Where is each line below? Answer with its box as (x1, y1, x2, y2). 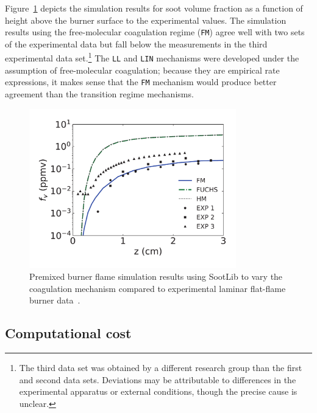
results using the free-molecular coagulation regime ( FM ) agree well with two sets (5, 26, 305, 38)
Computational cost (5, 324, 132, 342)
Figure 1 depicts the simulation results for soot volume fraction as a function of (5, 2, 303, 14)
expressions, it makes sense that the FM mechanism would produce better (5, 75, 277, 88)
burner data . (29, 294, 80, 307)
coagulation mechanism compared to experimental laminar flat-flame (29, 282, 286, 294)
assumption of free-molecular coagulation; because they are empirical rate (5, 63, 280, 76)
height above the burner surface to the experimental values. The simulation (5, 13, 287, 26)
